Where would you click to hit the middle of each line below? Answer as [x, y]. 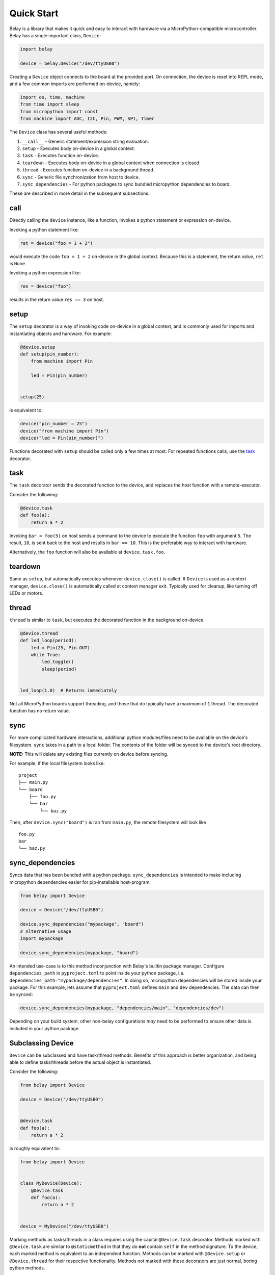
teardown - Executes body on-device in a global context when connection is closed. [111, 163]
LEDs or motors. [26, 593]
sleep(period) [59, 669]
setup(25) [32, 397]
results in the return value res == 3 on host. [57, 300]
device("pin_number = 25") [54, 424]
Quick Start [34, 13]
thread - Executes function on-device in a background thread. [88, 170]
